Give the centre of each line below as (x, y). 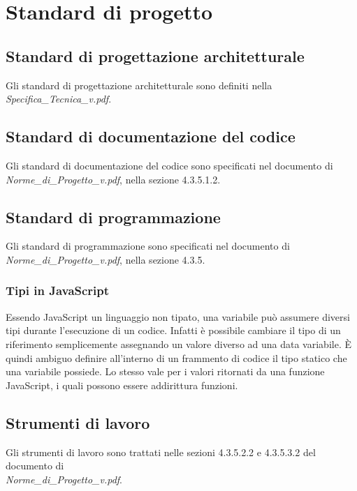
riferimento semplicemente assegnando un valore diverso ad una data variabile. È (178, 343)
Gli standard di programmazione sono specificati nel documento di (148, 246)
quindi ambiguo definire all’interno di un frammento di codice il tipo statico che (176, 357)
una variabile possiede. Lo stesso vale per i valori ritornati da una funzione (165, 371)
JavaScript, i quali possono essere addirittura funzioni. (122, 385)
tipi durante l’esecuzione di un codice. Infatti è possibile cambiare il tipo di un (173, 330)
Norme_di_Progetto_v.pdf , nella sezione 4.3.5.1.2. (113, 179)
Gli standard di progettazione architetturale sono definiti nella (139, 85)
